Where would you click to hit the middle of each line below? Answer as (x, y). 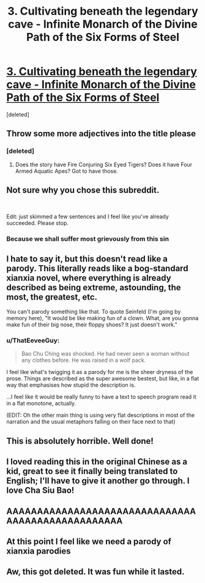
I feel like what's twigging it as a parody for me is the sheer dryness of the (100, 372)
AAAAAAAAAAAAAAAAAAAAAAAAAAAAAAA (101, 511)
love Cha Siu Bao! (40, 490)
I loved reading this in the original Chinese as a (97, 462)
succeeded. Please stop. (38, 223)
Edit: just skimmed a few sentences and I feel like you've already (88, 217)
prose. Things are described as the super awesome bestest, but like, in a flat (103, 379)
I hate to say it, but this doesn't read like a (87, 259)
